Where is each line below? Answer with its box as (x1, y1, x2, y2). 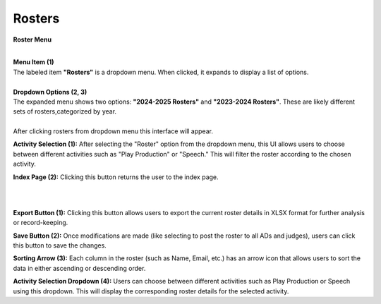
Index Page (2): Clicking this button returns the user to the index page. (13, 173, 219, 181)
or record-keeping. (13, 219, 68, 227)
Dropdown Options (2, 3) (13, 87, 87, 96)
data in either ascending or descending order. (13, 264, 146, 272)
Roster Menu (13, 35, 52, 44)
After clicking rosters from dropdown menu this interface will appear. (13, 127, 213, 135)
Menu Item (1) (13, 58, 54, 66)
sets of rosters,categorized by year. (13, 107, 116, 116)
